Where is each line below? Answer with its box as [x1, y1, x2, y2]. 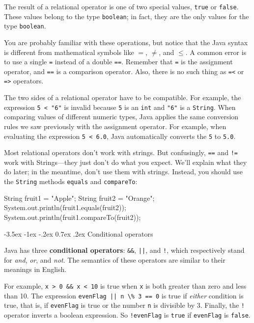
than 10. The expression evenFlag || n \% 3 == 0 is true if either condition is [4, 290, 244, 300]
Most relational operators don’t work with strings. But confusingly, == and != [4, 147, 238, 158]
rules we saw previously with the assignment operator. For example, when [4, 121, 226, 131]
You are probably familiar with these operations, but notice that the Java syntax [4, 37, 248, 47]
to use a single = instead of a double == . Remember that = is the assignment [4, 56, 233, 67]
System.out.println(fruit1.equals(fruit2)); [4, 202, 126, 213]
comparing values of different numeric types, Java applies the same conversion [4, 111, 239, 122]
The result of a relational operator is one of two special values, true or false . [4, 1, 239, 11]
